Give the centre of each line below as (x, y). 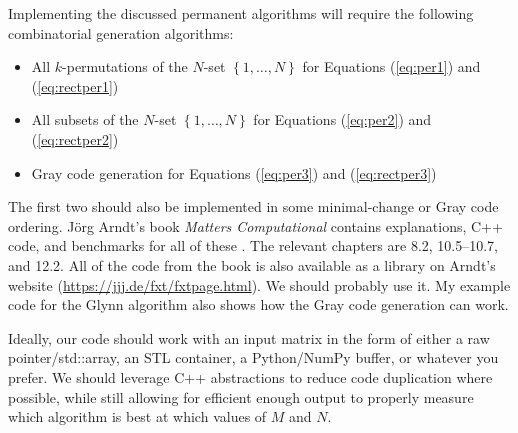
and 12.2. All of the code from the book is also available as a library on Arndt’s (252, 264)
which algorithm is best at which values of (137, 416)
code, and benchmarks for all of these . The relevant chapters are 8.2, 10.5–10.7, (253, 245)
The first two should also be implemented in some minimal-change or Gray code (253, 206)
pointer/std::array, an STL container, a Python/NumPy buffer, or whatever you (253, 357)
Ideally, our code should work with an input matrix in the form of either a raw (249, 337)
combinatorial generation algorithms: (121, 32)
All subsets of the (85, 119)
